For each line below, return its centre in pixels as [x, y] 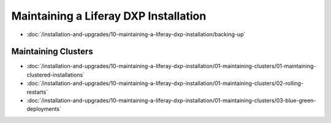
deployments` [44, 109]
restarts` [37, 92]
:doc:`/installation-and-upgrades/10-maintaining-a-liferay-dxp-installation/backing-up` [136, 34]
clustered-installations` [56, 75]
